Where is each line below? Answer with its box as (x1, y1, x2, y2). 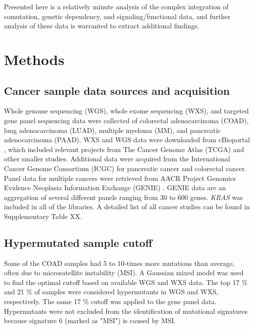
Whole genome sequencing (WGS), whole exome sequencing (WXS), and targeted (4, 106, 249, 116)
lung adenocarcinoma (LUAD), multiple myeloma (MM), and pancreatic (4, 125, 221, 135)
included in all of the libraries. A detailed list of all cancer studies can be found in (4, 201, 250, 212)
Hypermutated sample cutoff (4, 235, 152, 250)
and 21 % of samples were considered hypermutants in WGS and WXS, (4, 286, 219, 297)
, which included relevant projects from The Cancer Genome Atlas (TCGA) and (4, 144, 244, 154)
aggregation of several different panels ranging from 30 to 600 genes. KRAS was (4, 192, 243, 202)
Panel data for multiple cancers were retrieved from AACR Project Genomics (4, 173, 236, 183)
